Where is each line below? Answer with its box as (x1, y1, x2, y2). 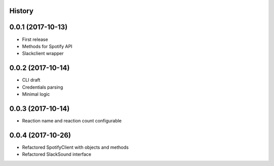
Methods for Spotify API (22, 43, 73, 49)
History (9, 7, 34, 15)
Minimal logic (22, 91, 50, 97)
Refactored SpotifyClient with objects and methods (22, 144, 129, 150)
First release (22, 36, 48, 43)
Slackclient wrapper (22, 51, 64, 57)
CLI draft (22, 77, 41, 83)
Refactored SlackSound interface (22, 151, 91, 157)
